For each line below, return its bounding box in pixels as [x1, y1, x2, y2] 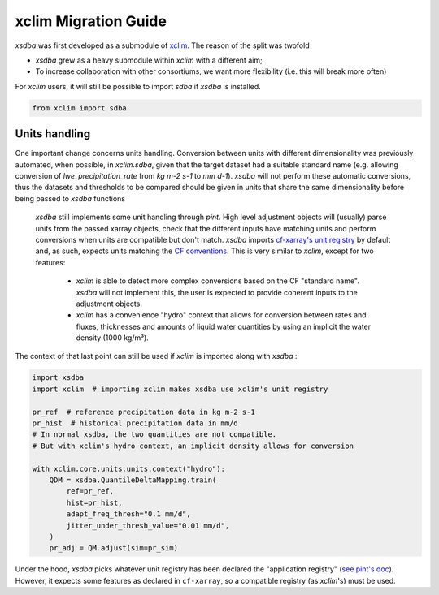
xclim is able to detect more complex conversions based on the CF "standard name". [76, 276, 359, 286]
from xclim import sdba [32, 103, 128, 113]
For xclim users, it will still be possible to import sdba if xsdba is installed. [15, 81, 262, 91]
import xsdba [32, 373, 85, 382]
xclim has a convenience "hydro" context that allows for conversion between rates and [76, 310, 367, 320]
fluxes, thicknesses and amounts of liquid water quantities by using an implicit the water [76, 321, 372, 331]
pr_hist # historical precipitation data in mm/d [32, 419, 239, 428]
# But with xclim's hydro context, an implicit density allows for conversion [32, 441, 354, 451]
